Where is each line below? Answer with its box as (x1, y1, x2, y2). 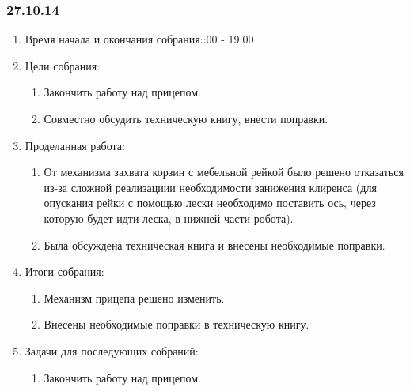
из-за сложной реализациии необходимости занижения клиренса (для (44, 179, 377, 195)
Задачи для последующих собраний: (25, 342, 199, 359)
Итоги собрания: (25, 263, 104, 280)
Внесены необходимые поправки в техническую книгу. (44, 316, 309, 333)
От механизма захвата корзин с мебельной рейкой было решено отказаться (44, 164, 404, 180)
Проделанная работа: (25, 137, 125, 153)
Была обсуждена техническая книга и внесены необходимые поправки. (44, 236, 385, 253)
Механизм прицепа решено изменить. (44, 289, 225, 306)
